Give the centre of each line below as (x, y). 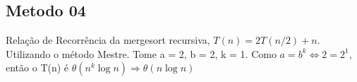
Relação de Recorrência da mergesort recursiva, (108, 40)
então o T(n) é (37, 68)
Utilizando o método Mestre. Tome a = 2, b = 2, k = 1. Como (141, 53)
